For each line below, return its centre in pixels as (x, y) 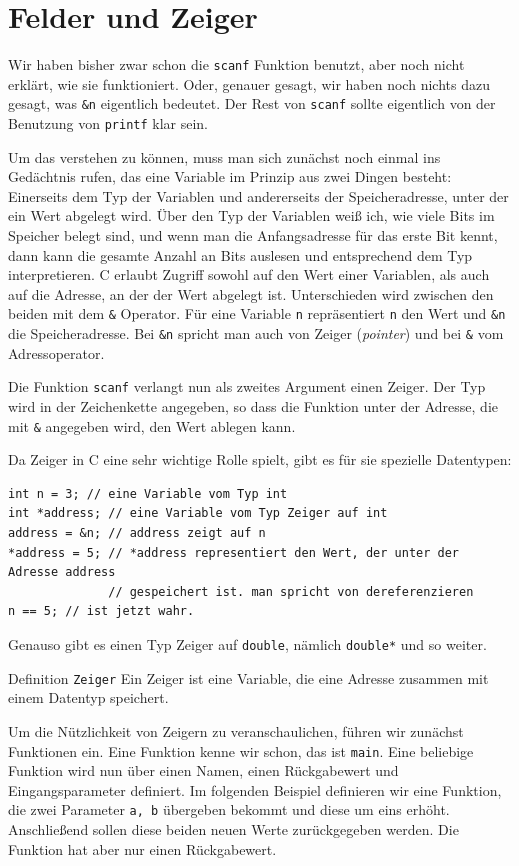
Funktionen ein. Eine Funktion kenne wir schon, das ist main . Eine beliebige (241, 750)
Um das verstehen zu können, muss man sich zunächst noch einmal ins (224, 156)
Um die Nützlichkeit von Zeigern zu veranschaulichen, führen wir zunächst (236, 730)
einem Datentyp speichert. (88, 697)
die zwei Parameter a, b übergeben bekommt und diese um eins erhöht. (229, 809)
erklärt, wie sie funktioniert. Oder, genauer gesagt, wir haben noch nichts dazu (249, 83)
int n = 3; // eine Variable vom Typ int (148, 493)
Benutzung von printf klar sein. (108, 123)
